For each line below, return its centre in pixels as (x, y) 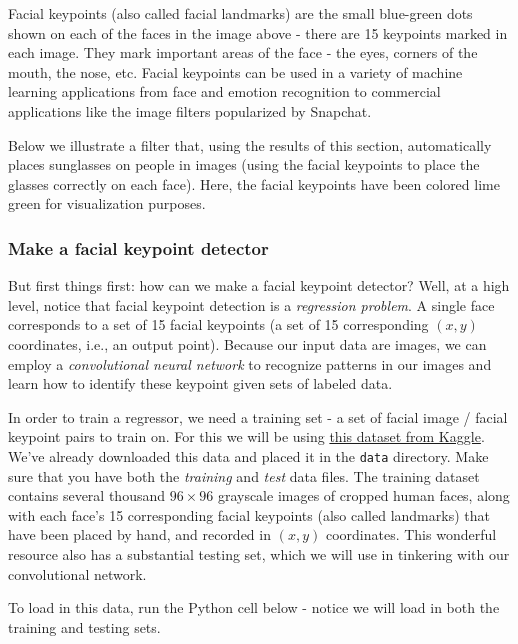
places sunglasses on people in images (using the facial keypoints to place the (244, 164)
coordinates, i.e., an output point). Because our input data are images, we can (247, 343)
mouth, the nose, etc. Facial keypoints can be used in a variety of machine (235, 71)
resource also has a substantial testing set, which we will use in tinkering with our (259, 553)
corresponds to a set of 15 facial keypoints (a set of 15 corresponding (218, 324)
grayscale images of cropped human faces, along (363, 495)
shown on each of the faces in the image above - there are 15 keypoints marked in (258, 32)
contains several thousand (86, 495)
